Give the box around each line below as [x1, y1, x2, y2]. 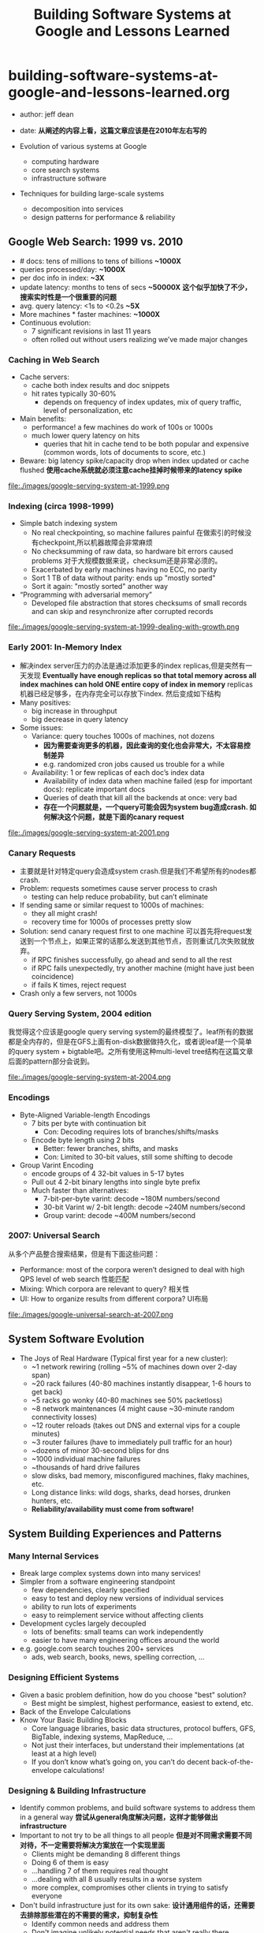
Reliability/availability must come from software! [31, 1504, 195, 1514]
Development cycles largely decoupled [19, 1618, 147, 1629]
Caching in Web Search [8, 354, 100, 365]
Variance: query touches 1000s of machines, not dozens [31, 731, 215, 740]
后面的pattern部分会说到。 [8, 1056, 95, 1066]
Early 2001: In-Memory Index [8, 642, 122, 653]
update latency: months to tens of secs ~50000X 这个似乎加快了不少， [19, 282, 252, 292]
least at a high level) [31, 1749, 97, 1758]
